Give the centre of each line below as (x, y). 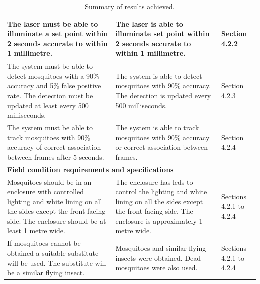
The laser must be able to (53, 24)
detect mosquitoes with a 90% (53, 76)
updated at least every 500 (48, 105)
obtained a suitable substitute (53, 253)
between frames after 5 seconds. (56, 157)
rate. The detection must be (50, 95)
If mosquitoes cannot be (44, 243)
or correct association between (162, 147)
